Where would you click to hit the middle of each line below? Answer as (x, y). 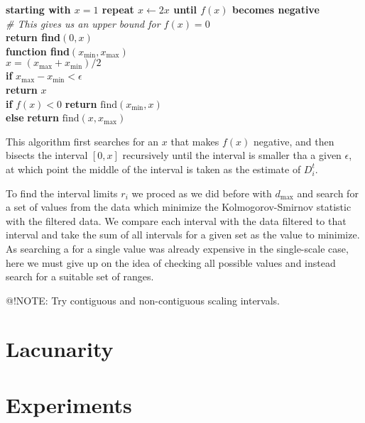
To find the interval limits (62, 193)
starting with (38, 9)
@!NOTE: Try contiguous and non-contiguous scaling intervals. (143, 300)
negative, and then (294, 141)
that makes (195, 141)
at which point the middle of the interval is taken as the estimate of (153, 169)
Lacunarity (60, 349)
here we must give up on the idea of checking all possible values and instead (171, 262)
